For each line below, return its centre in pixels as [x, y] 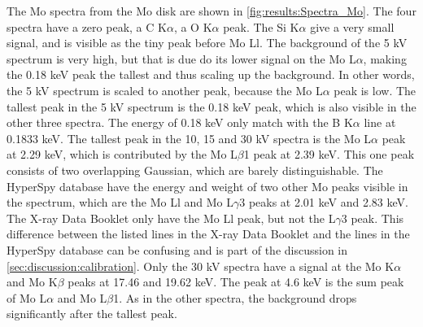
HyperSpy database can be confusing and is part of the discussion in [177, 249]
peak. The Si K [261, 26]
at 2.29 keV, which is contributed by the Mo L [122, 154]
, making [385, 58]
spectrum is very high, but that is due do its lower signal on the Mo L [181, 58]
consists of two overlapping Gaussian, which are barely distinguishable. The [195, 170]
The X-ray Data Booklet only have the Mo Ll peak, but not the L [171, 218]
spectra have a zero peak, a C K [87, 26]
